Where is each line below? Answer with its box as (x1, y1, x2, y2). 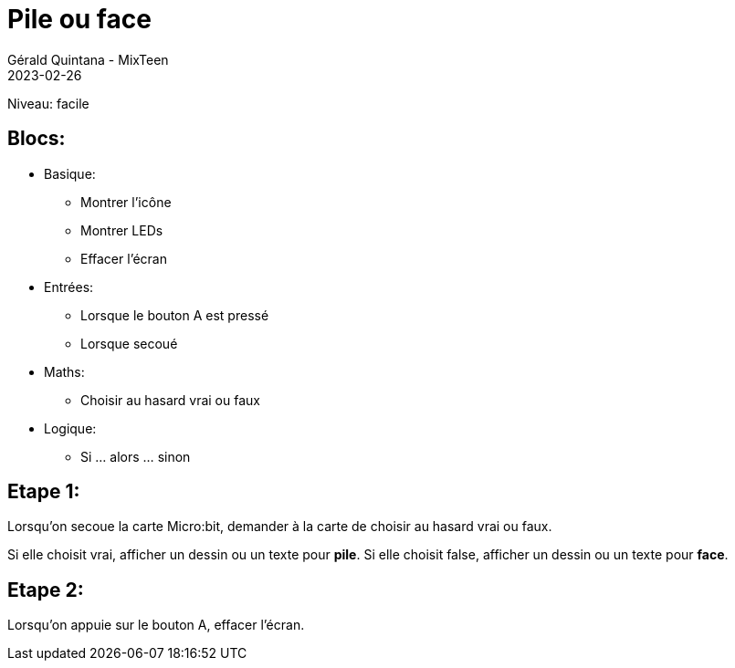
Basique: (44, 165, 96, 182)
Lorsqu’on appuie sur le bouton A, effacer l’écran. (7, 617, 305, 633)
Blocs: (7, 127, 66, 151)
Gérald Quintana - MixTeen (7, 51, 169, 68)
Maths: (44, 363, 85, 380)
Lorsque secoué (80, 335, 178, 351)
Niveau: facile (7, 95, 89, 111)
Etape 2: (7, 578, 84, 601)
